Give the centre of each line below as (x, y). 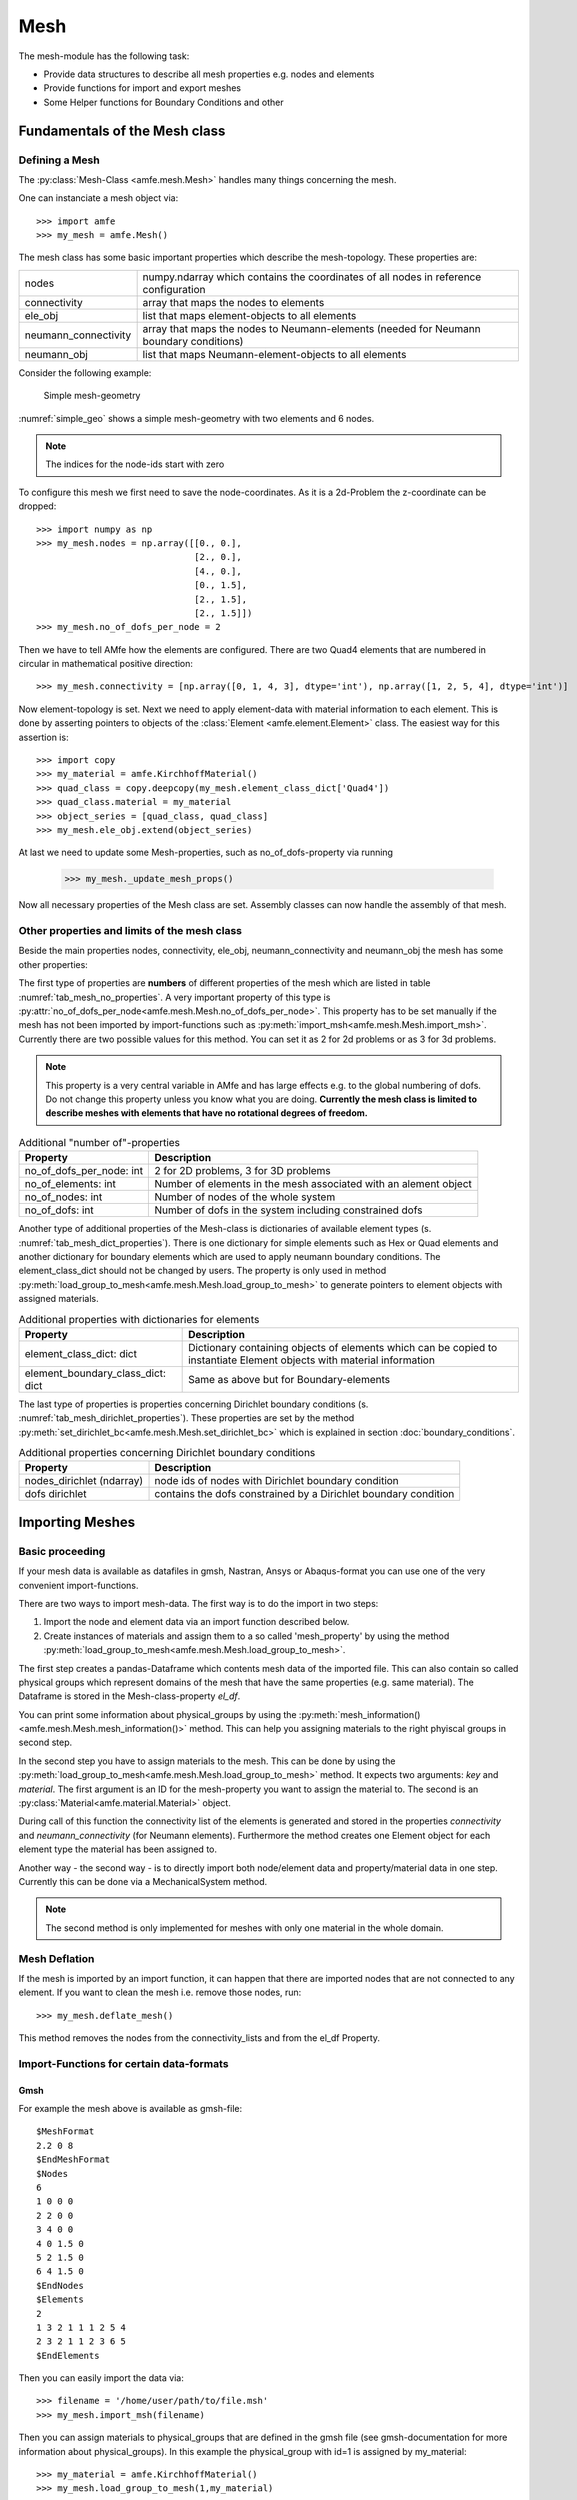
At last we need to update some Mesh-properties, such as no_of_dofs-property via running (206, 852)
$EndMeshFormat (73, 2159)
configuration (174, 289)
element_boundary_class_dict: (95, 1373)
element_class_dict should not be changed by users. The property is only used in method (202, 1271)
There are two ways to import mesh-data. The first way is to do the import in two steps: (198, 1603)
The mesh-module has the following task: (104, 56)
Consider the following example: (85, 372)
